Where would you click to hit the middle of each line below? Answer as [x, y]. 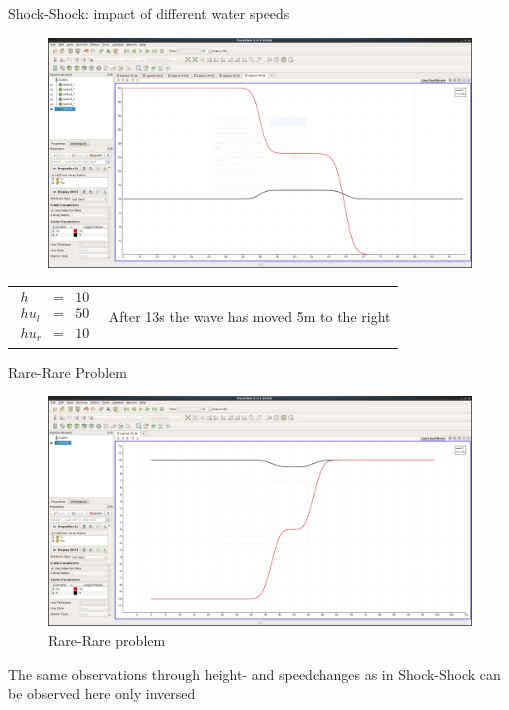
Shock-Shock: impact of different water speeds [149, 13]
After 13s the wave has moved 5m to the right [249, 315]
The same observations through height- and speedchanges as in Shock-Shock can [254, 673]
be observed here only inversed [102, 693]
